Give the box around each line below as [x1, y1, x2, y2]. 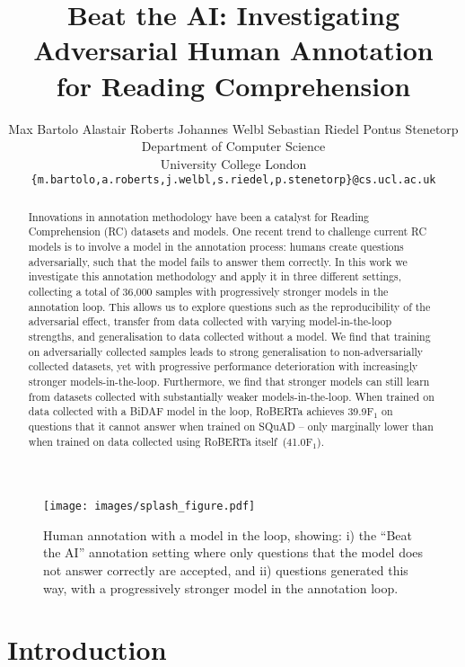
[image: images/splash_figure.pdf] [43, 500, 256, 513]
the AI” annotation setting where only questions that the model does [43, 543, 424, 562]
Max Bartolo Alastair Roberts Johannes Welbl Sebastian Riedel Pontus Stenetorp [8, 119, 459, 138]
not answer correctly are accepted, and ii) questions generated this [43, 561, 408, 580]
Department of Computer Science [141, 137, 326, 156]
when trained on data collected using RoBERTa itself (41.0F [28, 433, 313, 449]
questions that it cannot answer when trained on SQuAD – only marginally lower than [28, 418, 434, 433]
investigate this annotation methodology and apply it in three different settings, [28, 269, 402, 284]
